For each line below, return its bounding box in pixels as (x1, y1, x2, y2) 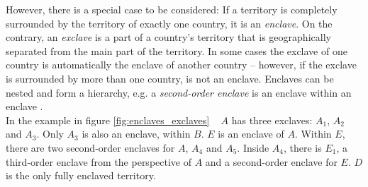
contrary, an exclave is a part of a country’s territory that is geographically (6, 30, 331, 44)
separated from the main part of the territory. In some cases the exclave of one (6, 43, 347, 58)
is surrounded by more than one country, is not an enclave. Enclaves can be (6, 71, 334, 85)
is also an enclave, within (82, 126, 191, 141)
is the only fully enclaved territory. (6, 168, 156, 183)
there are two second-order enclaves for (6, 140, 175, 155)
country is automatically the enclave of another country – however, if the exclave (6, 57, 357, 72)
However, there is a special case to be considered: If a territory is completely (6, 2, 338, 16)
